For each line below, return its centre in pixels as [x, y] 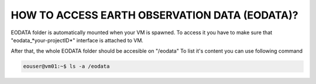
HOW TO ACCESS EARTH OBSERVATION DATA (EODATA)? [154, 15]
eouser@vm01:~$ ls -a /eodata [66, 66]
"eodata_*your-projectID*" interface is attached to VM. [77, 40]
